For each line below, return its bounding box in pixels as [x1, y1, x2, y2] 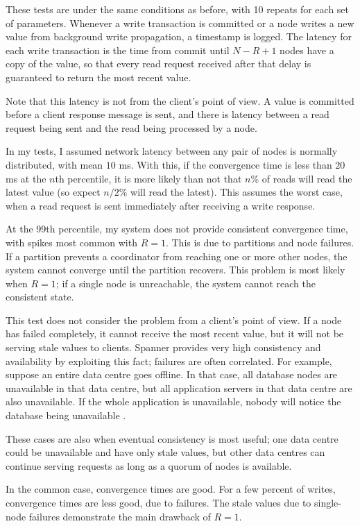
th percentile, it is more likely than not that [55, 171, 242, 185]
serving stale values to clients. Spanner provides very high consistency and [6, 340, 321, 355]
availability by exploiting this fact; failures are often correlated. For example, [6, 353, 332, 368]
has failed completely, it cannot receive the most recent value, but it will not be [6, 326, 344, 341]
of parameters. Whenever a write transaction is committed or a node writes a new [6, 15, 354, 30]
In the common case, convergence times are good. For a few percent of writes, [6, 482, 336, 496]
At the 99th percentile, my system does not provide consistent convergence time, [6, 221, 348, 236]
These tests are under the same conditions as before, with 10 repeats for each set [6, 2, 350, 16]
